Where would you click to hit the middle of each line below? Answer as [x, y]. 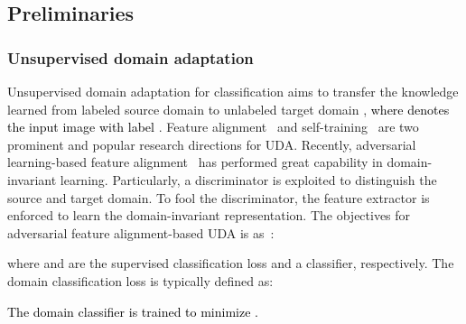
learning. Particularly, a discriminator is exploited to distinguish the [248, 179]
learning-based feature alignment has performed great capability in [195, 162]
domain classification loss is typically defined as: [140, 280]
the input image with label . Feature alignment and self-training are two [213, 127]
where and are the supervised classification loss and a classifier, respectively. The [231, 263]
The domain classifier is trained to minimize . [133, 311]
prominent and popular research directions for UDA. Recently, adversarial [212, 144]
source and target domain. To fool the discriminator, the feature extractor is [219, 197]
